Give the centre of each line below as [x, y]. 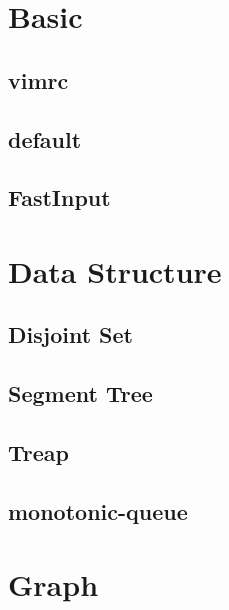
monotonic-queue [98, 510]
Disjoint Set [70, 334]
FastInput [59, 197]
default [45, 138]
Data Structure [115, 270]
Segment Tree [80, 393]
